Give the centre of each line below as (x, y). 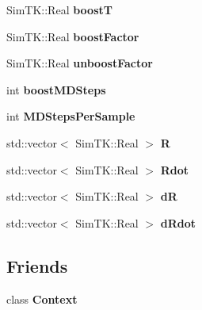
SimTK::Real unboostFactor (80, 63)
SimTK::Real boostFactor (73, 36)
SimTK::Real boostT (59, 10)
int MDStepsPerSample (71, 116)
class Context (42, 299)
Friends (37, 265)
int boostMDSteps (56, 89)
